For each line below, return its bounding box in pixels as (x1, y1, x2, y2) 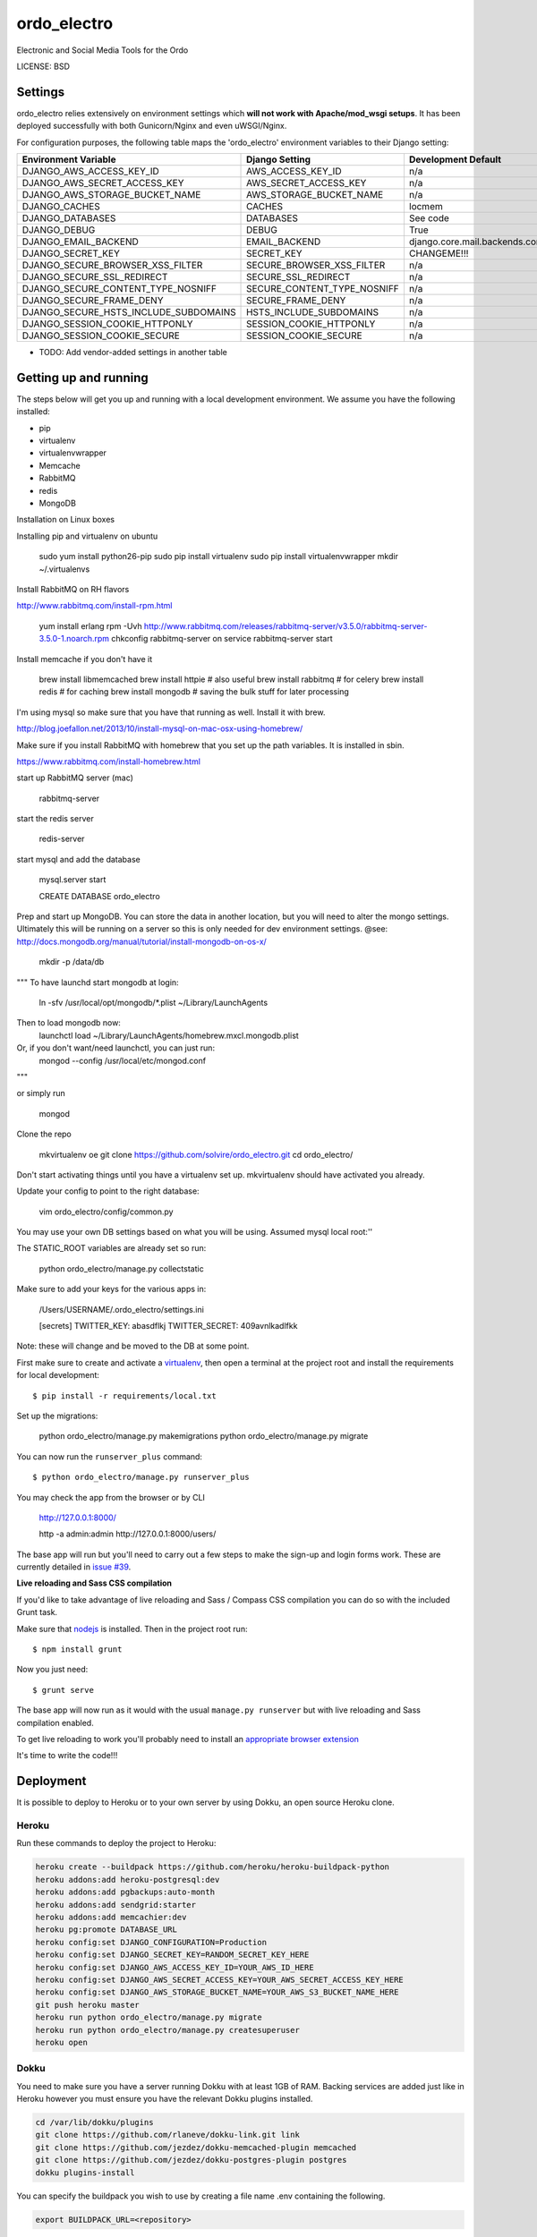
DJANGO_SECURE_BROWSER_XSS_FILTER (21, 259, 203, 272)
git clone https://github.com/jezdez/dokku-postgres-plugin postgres (35, 2155, 347, 2165)
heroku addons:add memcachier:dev (35, 1911, 187, 1922)
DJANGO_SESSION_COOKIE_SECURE (21, 329, 181, 342)
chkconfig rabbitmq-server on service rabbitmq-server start (111, 634, 333, 644)
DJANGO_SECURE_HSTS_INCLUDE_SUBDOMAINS (21, 306, 236, 319)
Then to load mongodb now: (16, 1017, 121, 1028)
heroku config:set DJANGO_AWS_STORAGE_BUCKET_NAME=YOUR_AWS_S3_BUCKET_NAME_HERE (35, 1987, 399, 1997)
